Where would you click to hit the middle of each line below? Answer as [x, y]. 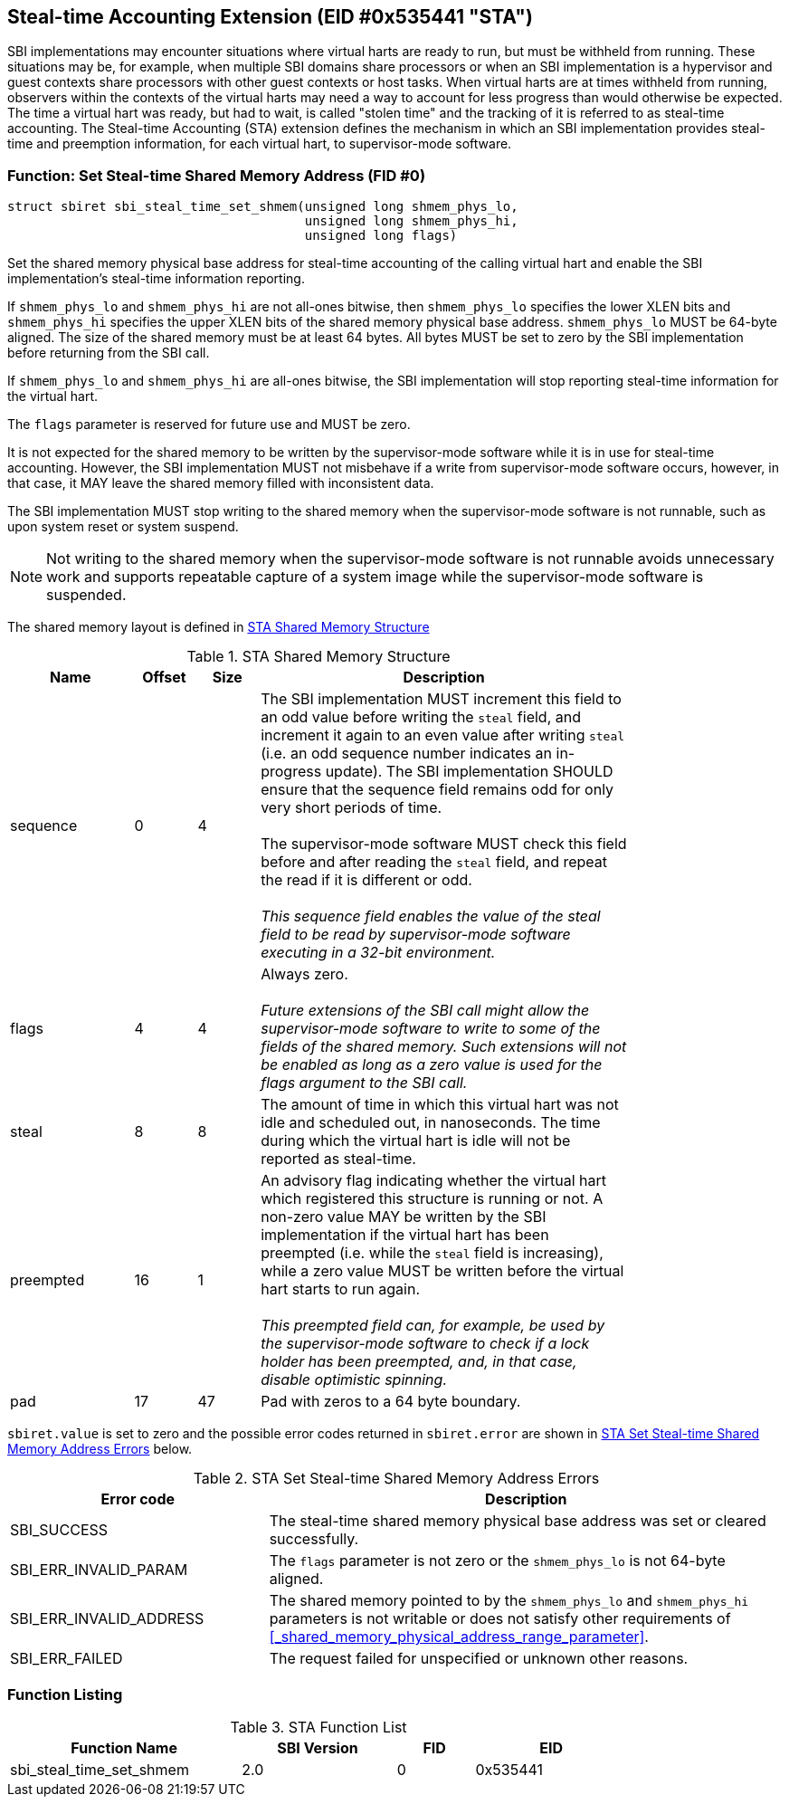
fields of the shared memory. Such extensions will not [444, 1047]
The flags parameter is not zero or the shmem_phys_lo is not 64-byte [497, 1561]
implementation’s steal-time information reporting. [156, 279]
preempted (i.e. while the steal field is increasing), [432, 1253]
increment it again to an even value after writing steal [443, 735]
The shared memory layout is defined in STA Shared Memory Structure [219, 627]
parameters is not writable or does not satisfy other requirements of [500, 1619]
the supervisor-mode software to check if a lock [425, 1344]
